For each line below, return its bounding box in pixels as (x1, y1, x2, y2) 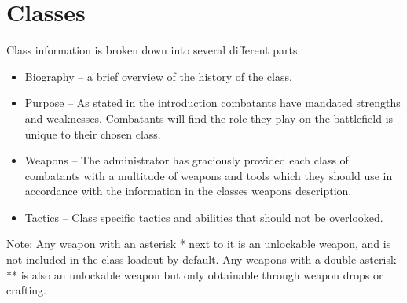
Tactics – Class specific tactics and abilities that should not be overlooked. (24, 209, 383, 225)
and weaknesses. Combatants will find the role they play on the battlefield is (24, 109, 394, 126)
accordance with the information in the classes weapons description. (24, 183, 352, 199)
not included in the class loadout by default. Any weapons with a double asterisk (6, 251, 397, 268)
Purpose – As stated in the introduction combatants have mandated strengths (24, 94, 401, 111)
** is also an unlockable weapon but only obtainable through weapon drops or (6, 266, 383, 283)
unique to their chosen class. (24, 125, 161, 142)
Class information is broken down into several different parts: (6, 42, 301, 58)
